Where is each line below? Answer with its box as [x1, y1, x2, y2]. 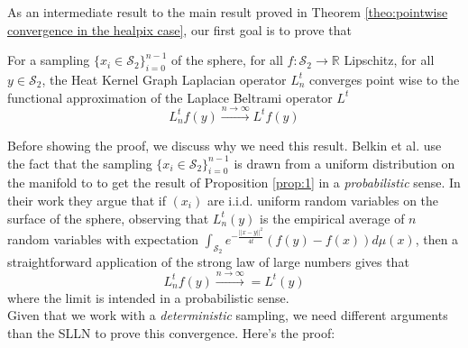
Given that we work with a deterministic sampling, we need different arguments [7, 306, 448, 325]
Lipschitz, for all [344, 50, 435, 69]
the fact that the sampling [7, 153, 152, 172]
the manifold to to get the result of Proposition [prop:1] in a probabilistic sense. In [7, 173, 461, 192]
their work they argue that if [7, 190, 166, 209]
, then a [415, 230, 459, 249]
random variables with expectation [7, 230, 199, 249]
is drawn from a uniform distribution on [234, 153, 455, 172]
